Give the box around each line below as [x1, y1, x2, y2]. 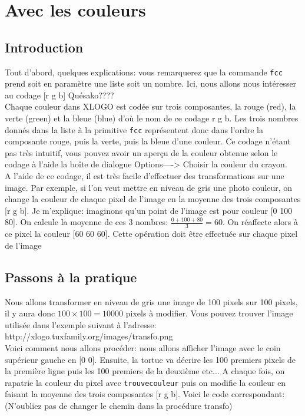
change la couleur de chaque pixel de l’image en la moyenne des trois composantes [5, 193, 301, 205]
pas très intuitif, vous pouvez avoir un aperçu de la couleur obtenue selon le [5, 146, 278, 159]
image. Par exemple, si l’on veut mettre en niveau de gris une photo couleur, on [5, 181, 293, 193]
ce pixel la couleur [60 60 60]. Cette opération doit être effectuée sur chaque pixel [5, 227, 298, 240]
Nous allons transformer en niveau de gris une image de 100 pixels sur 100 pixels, [5, 295, 298, 308]
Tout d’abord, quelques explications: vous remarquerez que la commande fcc [5, 65, 283, 78]
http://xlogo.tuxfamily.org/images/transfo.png [5, 330, 173, 342]
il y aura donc [5, 307, 55, 319]
